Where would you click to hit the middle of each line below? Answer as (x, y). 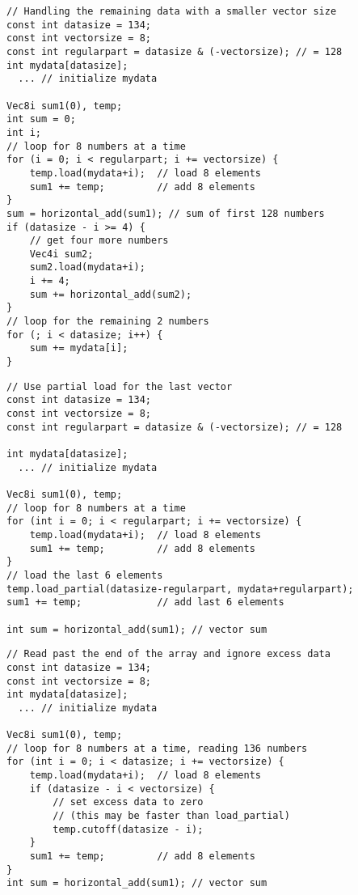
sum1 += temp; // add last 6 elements (145, 602)
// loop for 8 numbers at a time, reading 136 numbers (157, 748)
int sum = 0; (41, 119)
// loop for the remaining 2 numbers (108, 322)
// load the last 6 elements (85, 575)
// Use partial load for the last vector (120, 386)
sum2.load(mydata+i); (87, 267)
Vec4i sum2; (61, 254)
